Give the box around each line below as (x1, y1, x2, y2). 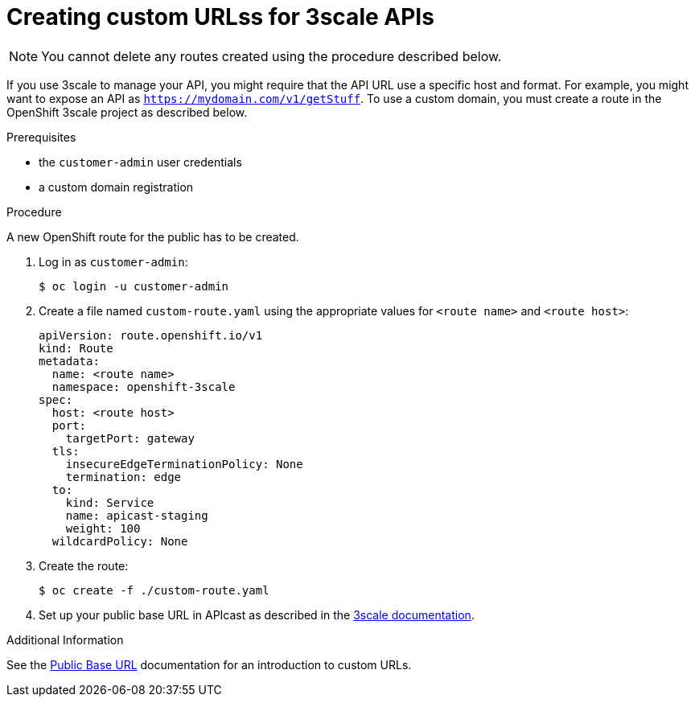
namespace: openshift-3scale (51, 380, 236, 393)
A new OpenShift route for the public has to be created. (6, 229, 299, 244)
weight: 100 (65, 521, 141, 535)
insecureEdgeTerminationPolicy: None (65, 457, 303, 471)
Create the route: (39, 558, 129, 573)
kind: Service (65, 495, 154, 509)
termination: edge (65, 470, 182, 483)
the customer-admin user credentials (39, 154, 242, 169)
